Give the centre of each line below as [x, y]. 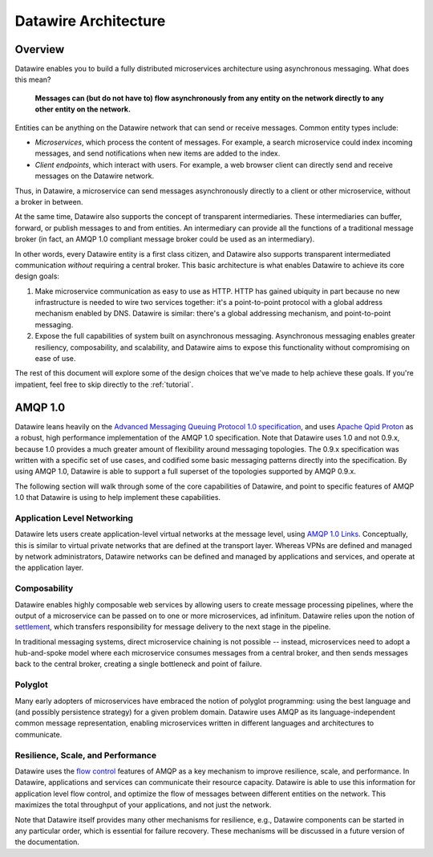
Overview [40, 49]
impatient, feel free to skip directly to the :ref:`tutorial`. [104, 384]
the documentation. [47, 842]
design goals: [37, 276]
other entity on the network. [83, 109]
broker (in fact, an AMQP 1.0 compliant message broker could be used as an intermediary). [165, 239]
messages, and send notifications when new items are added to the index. [158, 153]
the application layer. [49, 568]
